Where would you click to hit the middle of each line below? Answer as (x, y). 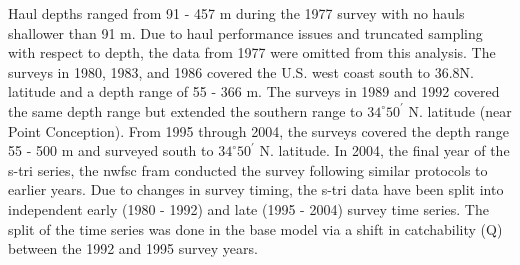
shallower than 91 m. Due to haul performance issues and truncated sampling (245, 32)
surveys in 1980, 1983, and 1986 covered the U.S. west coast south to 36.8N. (241, 71)
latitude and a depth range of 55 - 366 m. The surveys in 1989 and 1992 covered (254, 91)
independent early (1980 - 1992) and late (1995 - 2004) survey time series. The (248, 208)
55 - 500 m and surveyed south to (111, 150)
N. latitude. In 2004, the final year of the (384, 150)
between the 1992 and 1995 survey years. (133, 248)
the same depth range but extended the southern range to (185, 110)
